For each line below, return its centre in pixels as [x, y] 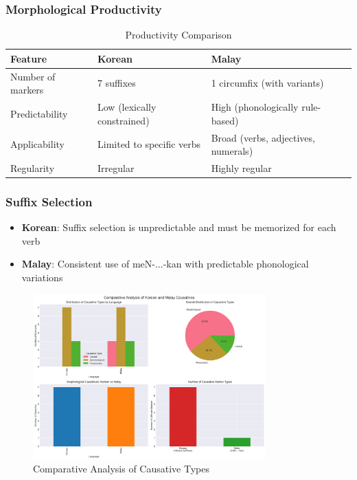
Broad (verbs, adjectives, [263, 137]
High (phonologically [255, 107]
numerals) [232, 151]
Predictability [39, 113]
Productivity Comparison [178, 35]
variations [42, 277]
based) [225, 120]
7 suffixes [117, 83]
